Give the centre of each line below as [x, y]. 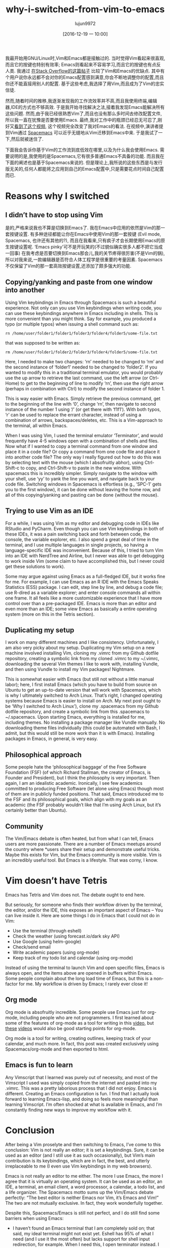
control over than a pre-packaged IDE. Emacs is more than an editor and [81, 603]
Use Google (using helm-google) [47, 941]
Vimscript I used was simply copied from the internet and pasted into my [81, 1083]
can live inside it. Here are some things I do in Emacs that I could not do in [82, 915]
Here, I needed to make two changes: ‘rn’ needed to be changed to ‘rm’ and [84, 361]
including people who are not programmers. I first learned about [87, 1017]
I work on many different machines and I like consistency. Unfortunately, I [82, 642]
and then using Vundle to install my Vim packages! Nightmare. [70, 669]
